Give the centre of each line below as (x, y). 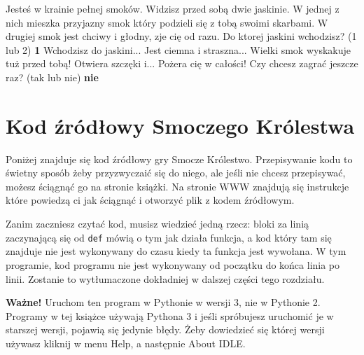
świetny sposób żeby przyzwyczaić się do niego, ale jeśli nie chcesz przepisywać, (176, 173)
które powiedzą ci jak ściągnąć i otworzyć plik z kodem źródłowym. (150, 200)
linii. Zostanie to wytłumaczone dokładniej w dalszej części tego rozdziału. (165, 278)
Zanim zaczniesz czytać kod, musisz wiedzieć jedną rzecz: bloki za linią (157, 224)
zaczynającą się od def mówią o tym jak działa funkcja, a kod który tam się (169, 237)
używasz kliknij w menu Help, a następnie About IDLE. (126, 343)
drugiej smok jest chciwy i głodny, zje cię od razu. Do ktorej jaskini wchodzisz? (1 (181, 36)
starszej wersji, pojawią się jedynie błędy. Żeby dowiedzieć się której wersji (165, 329)
